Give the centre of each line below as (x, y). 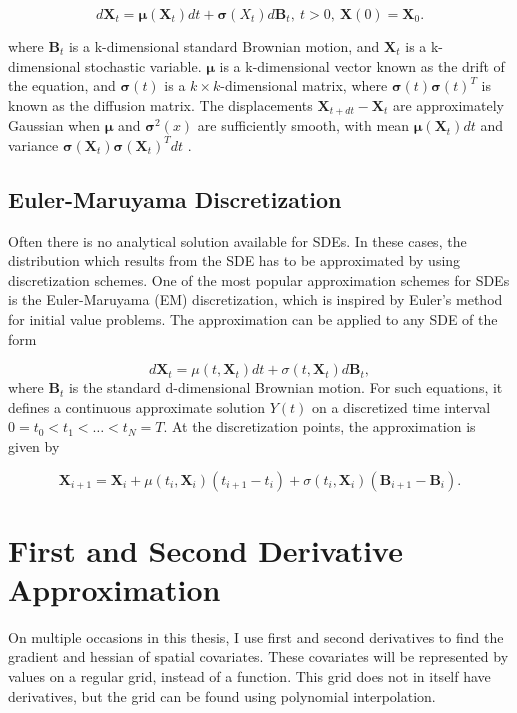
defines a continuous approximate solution (136, 406)
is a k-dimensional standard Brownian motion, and (224, 46)
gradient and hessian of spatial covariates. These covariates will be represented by (258, 656)
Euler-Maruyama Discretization (175, 198)
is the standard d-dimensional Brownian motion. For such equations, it (285, 387)
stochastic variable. (143, 65)
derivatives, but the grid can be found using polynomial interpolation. (222, 695)
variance (33, 144)
